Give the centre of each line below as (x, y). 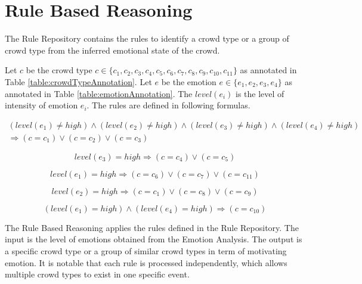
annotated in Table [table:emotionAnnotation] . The (99, 93)
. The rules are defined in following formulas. (168, 105)
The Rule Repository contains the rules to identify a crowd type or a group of (147, 38)
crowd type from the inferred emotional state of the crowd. (112, 50)
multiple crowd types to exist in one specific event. (97, 274)
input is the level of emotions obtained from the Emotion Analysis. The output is (154, 239)
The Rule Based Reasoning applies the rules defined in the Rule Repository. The (152, 227)
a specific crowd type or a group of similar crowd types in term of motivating (146, 250)
